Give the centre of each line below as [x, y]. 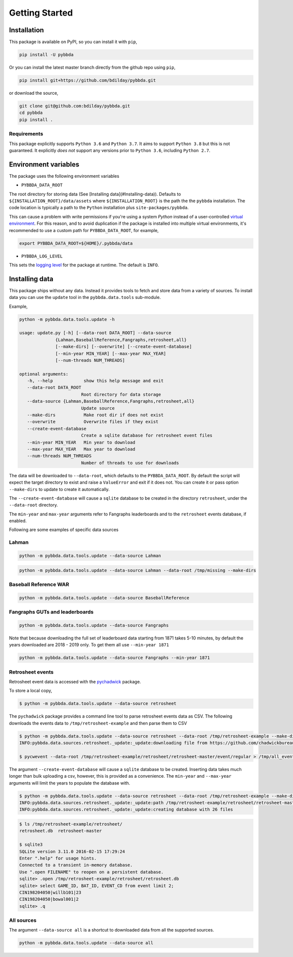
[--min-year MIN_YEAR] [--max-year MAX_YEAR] [111, 353]
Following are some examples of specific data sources [64, 530]
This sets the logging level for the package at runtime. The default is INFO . [84, 265]
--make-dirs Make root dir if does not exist [95, 415]
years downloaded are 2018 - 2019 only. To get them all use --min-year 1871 [89, 645]
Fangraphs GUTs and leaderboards [51, 612]
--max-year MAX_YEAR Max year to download [81, 449]
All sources [23, 920]
